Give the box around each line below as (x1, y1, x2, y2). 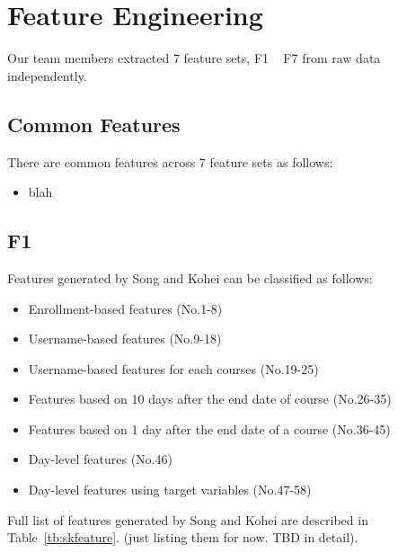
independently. (7, 66, 87, 85)
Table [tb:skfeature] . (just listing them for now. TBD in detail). (7, 528, 358, 547)
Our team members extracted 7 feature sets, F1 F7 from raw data (7, 49, 381, 67)
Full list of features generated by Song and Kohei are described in (7, 510, 368, 529)
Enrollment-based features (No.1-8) (28, 299, 223, 317)
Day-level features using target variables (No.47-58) (28, 480, 312, 499)
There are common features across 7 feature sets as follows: (7, 152, 333, 171)
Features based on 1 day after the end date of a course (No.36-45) (28, 419, 391, 438)
